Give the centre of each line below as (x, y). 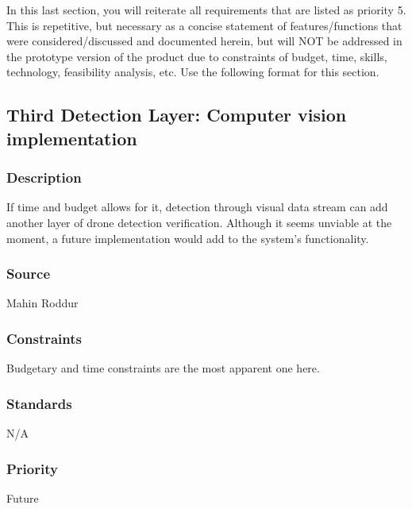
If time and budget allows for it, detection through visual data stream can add (197, 207)
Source (29, 274)
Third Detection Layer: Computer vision (177, 115)
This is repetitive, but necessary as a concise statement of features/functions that (204, 25)
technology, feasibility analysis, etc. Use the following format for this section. (193, 72)
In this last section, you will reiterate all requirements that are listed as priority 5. (206, 10)
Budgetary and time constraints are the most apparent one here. (163, 368)
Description (44, 177)
